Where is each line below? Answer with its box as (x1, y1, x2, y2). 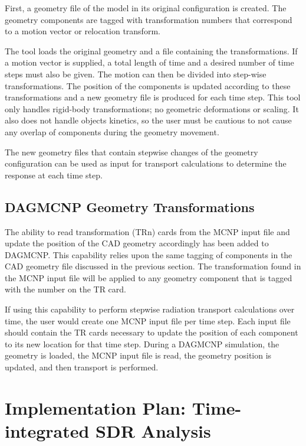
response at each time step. (5, 168, 103, 181)
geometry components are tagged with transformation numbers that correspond (5, 13, 292, 25)
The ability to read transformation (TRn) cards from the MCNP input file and (5, 225, 290, 237)
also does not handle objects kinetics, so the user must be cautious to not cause (5, 114, 292, 126)
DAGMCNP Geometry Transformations (5, 197, 255, 216)
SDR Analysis (96, 419, 211, 443)
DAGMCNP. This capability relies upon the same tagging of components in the (5, 248, 292, 261)
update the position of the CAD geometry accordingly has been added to (5, 237, 269, 249)
